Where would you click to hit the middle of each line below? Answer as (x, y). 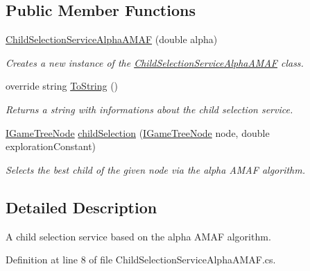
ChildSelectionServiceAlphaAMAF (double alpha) (112, 39)
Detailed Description (81, 207)
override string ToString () (62, 86)
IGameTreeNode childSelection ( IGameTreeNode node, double (138, 132)
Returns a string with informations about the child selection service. (149, 109)
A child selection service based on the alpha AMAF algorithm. (138, 236)
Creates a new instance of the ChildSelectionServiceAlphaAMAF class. (155, 62)
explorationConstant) (51, 146)
